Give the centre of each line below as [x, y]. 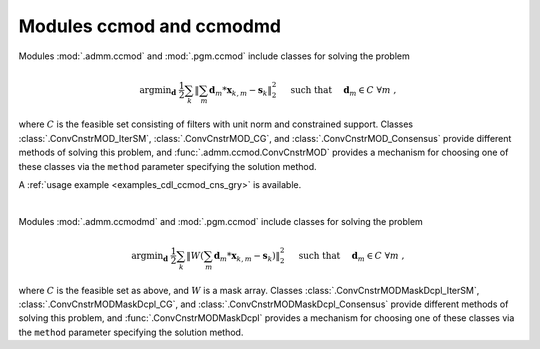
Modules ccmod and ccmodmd [150, 26]
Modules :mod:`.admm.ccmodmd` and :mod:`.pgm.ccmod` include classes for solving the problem [221, 221]
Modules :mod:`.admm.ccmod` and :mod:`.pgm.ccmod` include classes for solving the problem [214, 56]
